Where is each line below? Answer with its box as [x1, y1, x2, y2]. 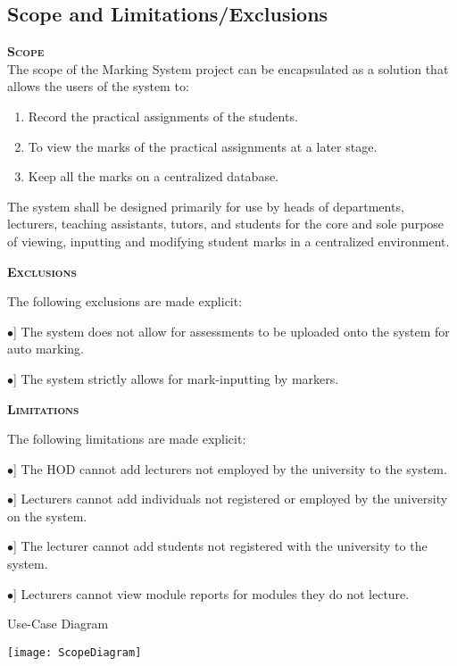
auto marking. [7, 339, 85, 358]
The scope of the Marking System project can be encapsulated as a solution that [7, 59, 449, 78]
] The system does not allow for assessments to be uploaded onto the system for [13, 321, 450, 340]
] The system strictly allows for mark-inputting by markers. [13, 369, 339, 387]
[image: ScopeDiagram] [7, 645, 142, 659]
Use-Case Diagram [7, 614, 109, 633]
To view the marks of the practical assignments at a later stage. [28, 137, 378, 155]
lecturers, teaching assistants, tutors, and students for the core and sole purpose [7, 214, 445, 233]
